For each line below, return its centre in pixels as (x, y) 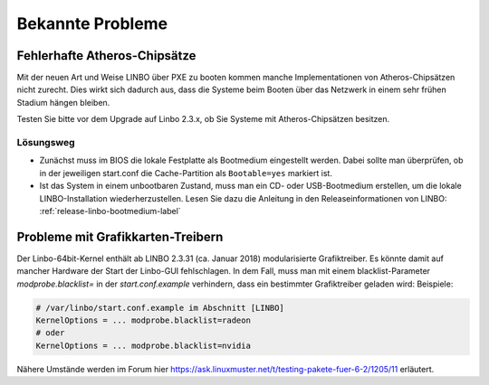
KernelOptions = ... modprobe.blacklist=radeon (143, 320)
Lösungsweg (46, 142)
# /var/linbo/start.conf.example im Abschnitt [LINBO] (160, 308)
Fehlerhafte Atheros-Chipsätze (106, 56)
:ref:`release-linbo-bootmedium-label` (110, 211)
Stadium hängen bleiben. (63, 102)
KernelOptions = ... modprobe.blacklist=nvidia (143, 345)
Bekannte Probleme (92, 23)
